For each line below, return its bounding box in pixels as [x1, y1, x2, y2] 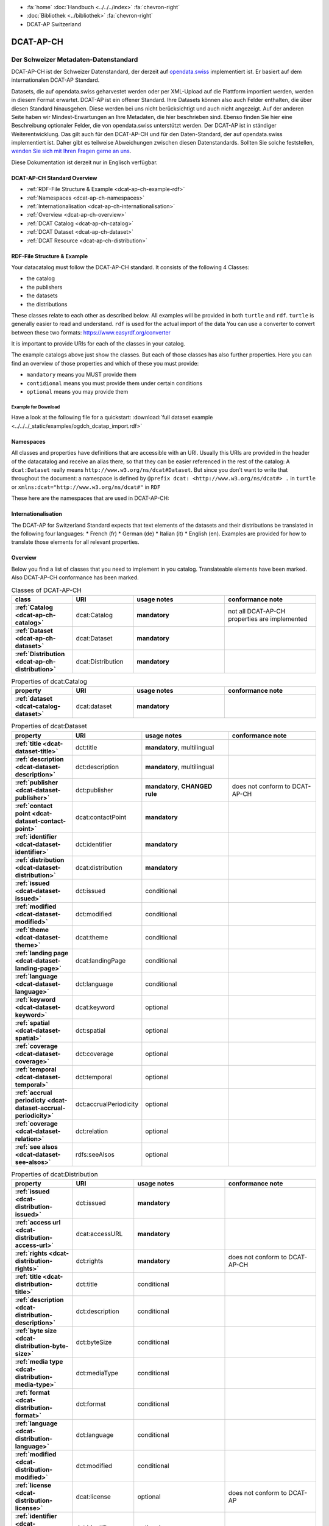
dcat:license [76, 1492, 111, 1501]
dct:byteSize [76, 1338, 112, 1346]
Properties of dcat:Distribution [11, 1170, 98, 1178]
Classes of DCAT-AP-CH [11, 586, 82, 595]
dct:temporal [75, 1072, 112, 1081]
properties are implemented [228, 614, 308, 623]
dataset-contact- [15, 817, 66, 825]
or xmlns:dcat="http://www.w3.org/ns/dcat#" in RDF [11, 483, 161, 491]
